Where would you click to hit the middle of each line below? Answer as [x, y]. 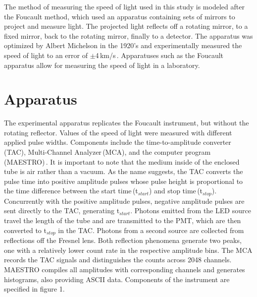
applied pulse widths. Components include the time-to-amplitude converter [118, 142]
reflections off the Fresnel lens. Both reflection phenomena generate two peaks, [123, 240]
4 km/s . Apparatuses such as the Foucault [159, 55]
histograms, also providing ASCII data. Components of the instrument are [117, 279]
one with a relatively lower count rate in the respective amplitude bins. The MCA [128, 250]
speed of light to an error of [46, 55]
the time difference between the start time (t [71, 191]
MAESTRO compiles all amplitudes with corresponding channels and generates [125, 269]
